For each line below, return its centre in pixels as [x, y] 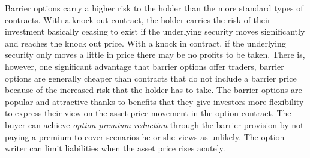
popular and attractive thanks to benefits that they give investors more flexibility [154, 101]
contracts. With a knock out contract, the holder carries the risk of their [138, 19]
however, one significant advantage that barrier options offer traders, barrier [145, 66]
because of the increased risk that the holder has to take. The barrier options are [154, 90]
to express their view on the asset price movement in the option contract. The [148, 113]
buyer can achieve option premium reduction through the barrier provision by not [154, 124]
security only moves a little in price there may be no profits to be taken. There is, [155, 55]
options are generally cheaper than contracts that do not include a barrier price [151, 78]
